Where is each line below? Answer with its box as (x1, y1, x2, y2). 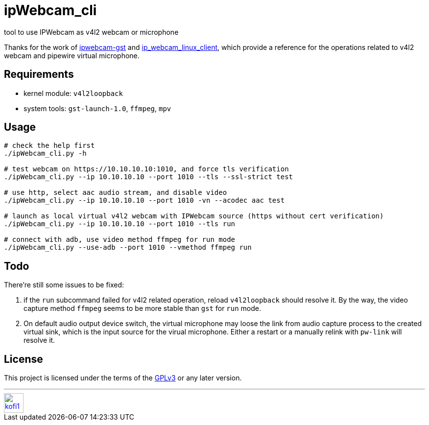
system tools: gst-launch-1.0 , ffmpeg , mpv (24, 104, 171, 113)
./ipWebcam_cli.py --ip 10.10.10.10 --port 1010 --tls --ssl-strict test (4, 173, 293, 181)
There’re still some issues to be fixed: (4, 281, 124, 289)
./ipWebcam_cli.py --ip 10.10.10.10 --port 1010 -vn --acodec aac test (4, 196, 285, 205)
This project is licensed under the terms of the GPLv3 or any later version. (4, 374, 242, 382)
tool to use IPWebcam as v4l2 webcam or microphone (4, 27, 179, 36)
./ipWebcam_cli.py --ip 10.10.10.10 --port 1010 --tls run (4, 220, 236, 228)
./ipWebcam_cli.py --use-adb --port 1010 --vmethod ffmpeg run (4, 243, 252, 252)
